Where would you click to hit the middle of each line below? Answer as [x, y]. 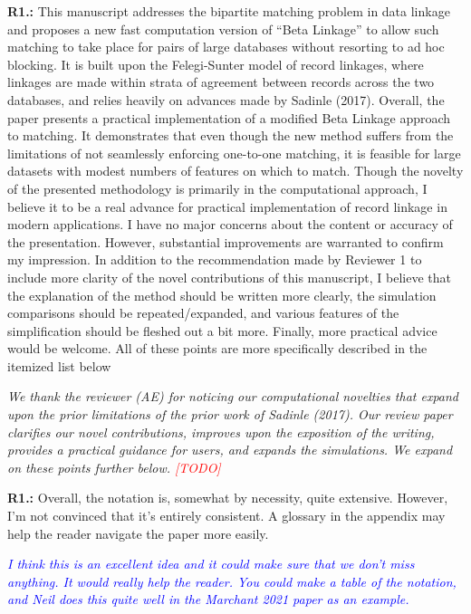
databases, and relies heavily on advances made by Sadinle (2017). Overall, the [226, 99]
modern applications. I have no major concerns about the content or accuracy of [230, 224]
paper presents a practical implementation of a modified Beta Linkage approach [229, 117]
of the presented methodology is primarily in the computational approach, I [217, 188]
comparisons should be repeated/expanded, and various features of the [203, 313]
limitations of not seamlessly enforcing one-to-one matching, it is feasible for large [234, 153]
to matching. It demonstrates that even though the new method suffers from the [231, 135]
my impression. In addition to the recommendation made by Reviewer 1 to [215, 259]
